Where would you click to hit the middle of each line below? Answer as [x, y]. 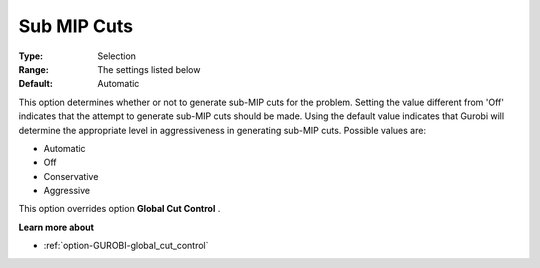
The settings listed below [149, 69]
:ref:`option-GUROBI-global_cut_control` [126, 246]
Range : [33, 69]
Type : [31, 56]
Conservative [71, 176]
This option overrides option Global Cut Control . [119, 209]
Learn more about [56, 227]
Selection [117, 56]
